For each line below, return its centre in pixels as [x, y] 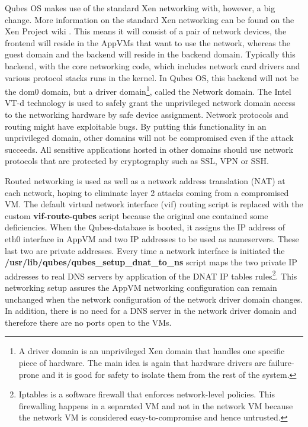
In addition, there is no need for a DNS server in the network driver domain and [151, 311]
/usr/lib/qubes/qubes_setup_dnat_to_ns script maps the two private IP [151, 262]
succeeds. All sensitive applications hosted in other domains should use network [149, 149]
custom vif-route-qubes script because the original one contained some [137, 215]
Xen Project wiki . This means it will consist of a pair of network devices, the [146, 31]
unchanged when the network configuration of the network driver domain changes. [154, 299]
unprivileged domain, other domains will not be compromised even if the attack [149, 138]
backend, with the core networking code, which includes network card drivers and [153, 65]
